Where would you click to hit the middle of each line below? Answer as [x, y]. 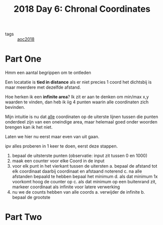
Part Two [24, 217]
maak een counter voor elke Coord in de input [58, 161]
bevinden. [15, 107]
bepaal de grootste [31, 198]
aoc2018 [26, 39]
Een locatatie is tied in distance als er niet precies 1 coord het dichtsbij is [79, 82]
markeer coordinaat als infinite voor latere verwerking [66, 187]
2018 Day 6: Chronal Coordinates [82, 9]
